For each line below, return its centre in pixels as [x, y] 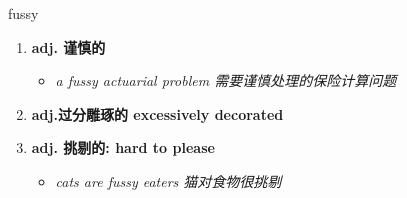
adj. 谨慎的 [68, 46]
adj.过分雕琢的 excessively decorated [157, 113]
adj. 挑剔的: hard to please [123, 147]
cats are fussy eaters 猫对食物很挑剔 [168, 180]
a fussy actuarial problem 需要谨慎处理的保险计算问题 [226, 80]
